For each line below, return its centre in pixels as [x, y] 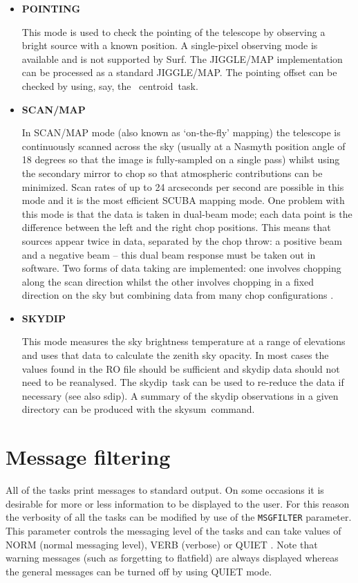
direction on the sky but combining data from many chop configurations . [178, 295]
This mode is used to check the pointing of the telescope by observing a [173, 31]
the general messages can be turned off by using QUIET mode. [139, 571]
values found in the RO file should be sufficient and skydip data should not [181, 368]
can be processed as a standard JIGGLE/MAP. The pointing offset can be [179, 72]
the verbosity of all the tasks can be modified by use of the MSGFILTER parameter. [179, 517]
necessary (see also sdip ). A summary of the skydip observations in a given [180, 395]
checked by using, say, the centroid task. [110, 85]
